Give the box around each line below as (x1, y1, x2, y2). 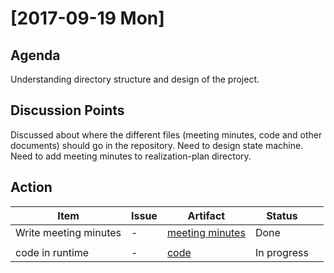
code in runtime (15, 245, 90, 259)
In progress (254, 245, 309, 259)
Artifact (187, 208, 226, 222)
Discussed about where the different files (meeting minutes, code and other (10, 128, 323, 141)
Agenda (10, 47, 61, 64)
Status (266, 208, 298, 222)
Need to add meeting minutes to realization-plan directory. (10, 150, 252, 162)
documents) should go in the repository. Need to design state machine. (10, 139, 304, 151)
